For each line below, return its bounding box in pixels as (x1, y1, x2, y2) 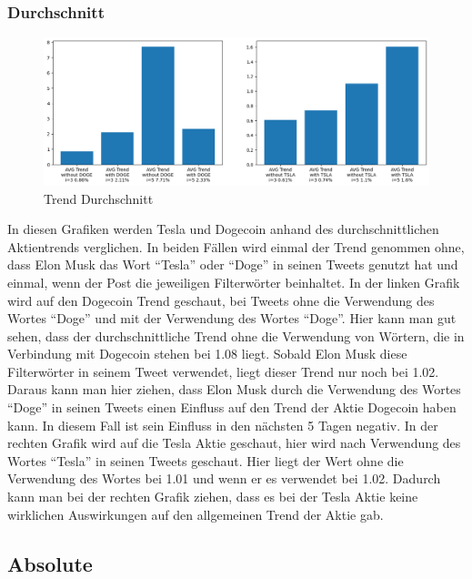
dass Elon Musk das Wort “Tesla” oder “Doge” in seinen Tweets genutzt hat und (7, 255, 458, 274)
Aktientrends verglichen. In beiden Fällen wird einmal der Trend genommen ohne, (7, 237, 465, 256)
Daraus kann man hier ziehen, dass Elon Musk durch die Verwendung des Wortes (7, 380, 461, 399)
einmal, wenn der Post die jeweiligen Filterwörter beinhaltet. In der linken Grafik (7, 272, 460, 291)
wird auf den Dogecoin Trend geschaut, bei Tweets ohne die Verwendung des (7, 290, 435, 310)
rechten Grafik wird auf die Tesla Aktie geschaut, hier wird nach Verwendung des (7, 433, 461, 452)
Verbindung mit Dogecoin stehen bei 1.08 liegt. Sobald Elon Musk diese (7, 344, 407, 363)
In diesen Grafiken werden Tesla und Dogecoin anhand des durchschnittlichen (7, 219, 439, 239)
